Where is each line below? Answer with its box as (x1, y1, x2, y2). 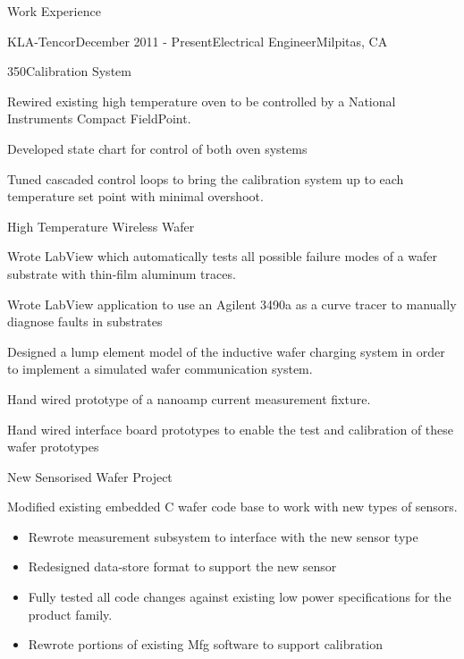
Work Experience (7, 2, 101, 20)
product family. (28, 604, 113, 623)
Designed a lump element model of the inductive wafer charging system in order (7, 342, 445, 360)
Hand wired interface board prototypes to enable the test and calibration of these (7, 419, 453, 438)
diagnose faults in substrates (7, 312, 163, 331)
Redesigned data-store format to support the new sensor (28, 557, 337, 576)
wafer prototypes (7, 437, 99, 456)
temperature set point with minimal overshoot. (7, 187, 264, 206)
